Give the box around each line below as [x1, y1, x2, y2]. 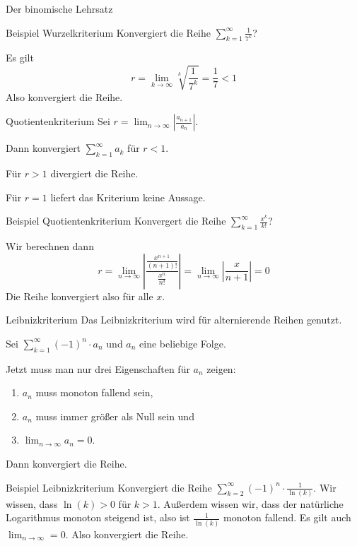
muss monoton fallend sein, [35, 385, 153, 400]
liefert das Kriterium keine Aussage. [50, 189, 206, 204]
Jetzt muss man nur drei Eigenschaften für [6, 361, 190, 376]
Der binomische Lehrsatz [6, 1, 113, 16]
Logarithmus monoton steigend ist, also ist [6, 510, 190, 525]
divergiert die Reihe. [50, 166, 139, 180]
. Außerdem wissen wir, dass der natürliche [157, 496, 344, 511]
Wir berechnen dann [6, 238, 94, 253]
